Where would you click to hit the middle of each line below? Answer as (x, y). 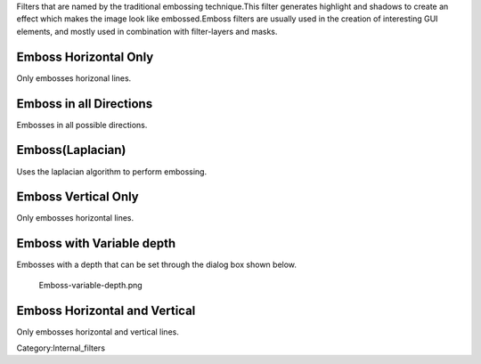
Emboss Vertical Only (78, 197)
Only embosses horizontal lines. (75, 218)
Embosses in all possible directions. (82, 125)
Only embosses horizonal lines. (74, 78)
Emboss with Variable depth (96, 243)
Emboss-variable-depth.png (90, 285)
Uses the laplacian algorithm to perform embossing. (112, 171)
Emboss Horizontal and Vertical (106, 310)
